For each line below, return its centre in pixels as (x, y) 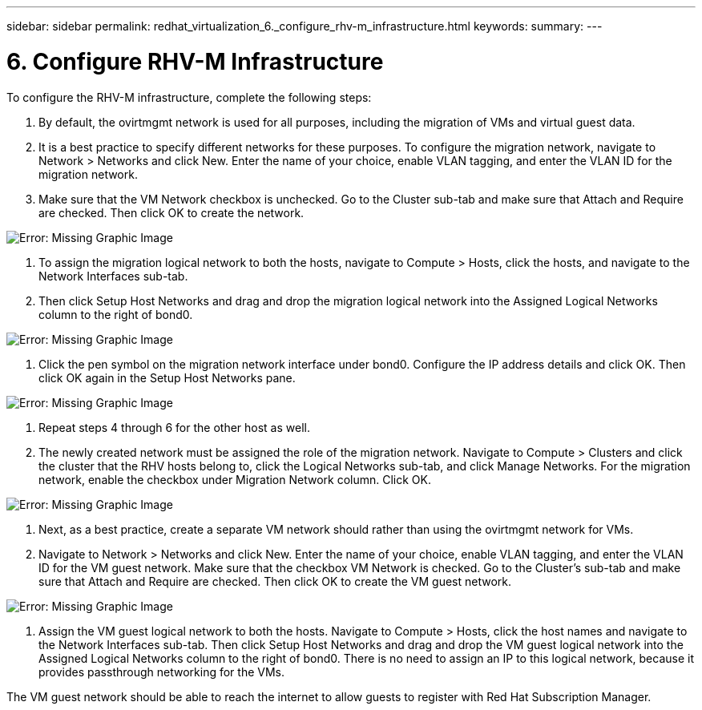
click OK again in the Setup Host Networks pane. (167, 377)
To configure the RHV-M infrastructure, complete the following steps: (189, 97)
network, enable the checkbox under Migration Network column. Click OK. (235, 479)
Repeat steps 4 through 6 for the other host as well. (174, 427)
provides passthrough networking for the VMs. (162, 672)
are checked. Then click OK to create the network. (171, 212)
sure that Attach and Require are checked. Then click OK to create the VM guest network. (275, 581)
